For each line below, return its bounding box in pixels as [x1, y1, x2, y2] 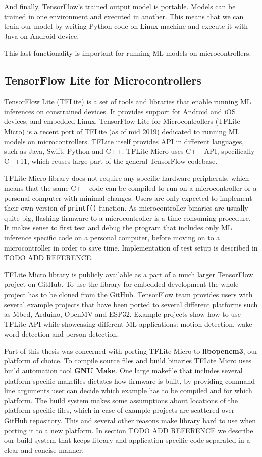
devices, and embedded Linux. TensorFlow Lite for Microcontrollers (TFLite [4, 116, 240, 127]
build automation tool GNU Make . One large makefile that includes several [4, 365, 243, 376]
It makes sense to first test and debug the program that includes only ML [4, 222, 232, 233]
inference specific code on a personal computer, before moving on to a [4, 232, 220, 242]
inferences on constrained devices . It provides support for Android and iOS [4, 106, 236, 116]
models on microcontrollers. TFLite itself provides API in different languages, [4, 136, 244, 146]
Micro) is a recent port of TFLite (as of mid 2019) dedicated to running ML [4, 126, 240, 136]
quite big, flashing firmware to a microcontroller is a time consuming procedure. [4, 212, 251, 223]
